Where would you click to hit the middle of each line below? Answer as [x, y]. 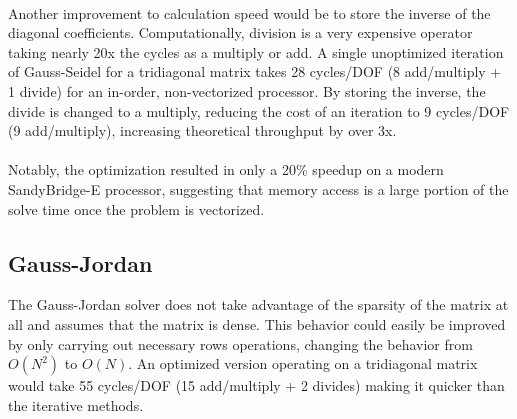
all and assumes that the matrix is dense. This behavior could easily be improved [257, 323]
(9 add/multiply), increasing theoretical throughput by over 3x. [202, 130]
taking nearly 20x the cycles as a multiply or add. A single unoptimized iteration [256, 51]
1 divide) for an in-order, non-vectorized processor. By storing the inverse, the [247, 90]
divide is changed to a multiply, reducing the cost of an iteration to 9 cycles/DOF [259, 110]
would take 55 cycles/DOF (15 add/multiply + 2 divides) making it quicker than [256, 385]
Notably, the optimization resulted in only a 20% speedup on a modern [226, 169]
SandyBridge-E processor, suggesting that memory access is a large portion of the [258, 188]
